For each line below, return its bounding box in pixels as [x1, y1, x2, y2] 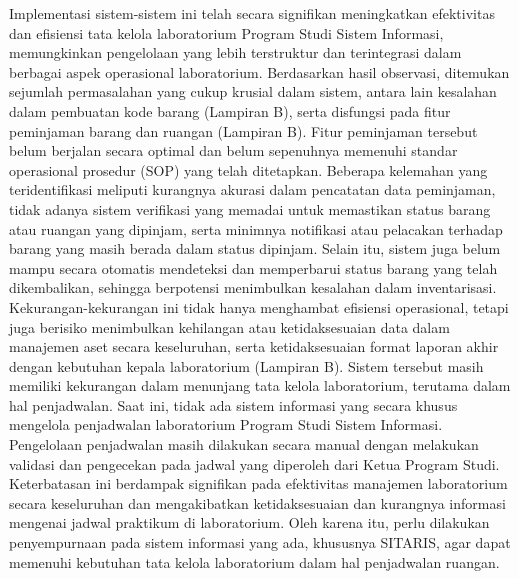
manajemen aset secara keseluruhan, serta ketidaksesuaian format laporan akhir [9, 336, 499, 357]
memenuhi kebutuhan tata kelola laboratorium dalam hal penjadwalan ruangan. [9, 551, 500, 572]
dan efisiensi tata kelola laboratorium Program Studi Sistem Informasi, [9, 22, 444, 43]
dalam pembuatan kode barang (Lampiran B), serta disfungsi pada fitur [9, 100, 451, 121]
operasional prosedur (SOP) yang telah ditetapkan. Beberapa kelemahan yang [9, 159, 488, 180]
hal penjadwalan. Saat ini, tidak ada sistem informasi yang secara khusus [9, 394, 458, 415]
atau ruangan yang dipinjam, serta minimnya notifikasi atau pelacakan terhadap [9, 218, 503, 239]
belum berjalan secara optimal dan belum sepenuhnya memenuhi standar [9, 140, 458, 161]
